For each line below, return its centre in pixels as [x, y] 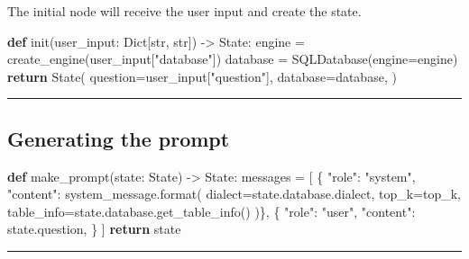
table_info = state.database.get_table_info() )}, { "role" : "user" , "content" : [212, 211]
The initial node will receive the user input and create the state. [184, 11]
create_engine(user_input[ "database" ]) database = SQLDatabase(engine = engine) [233, 59]
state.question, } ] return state [94, 229]
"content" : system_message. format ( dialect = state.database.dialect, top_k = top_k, [234, 194]
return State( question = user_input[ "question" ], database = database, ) [202, 76]
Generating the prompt [119, 138]
